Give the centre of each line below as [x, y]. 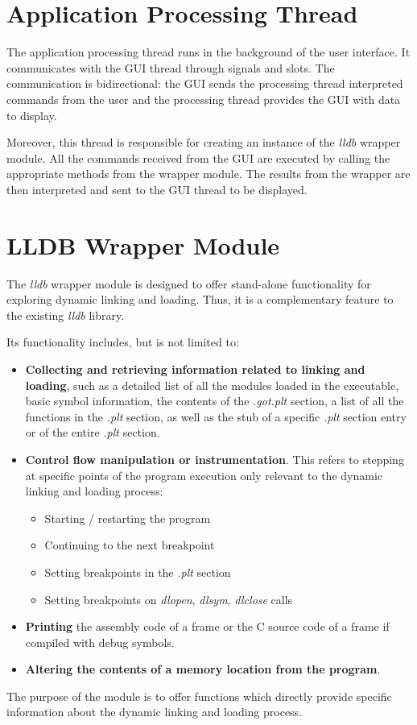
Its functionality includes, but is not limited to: [123, 342]
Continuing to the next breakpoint [130, 545]
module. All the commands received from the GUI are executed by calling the [198, 157]
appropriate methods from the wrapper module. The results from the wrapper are [208, 174]
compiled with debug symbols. [100, 642]
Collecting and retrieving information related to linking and [195, 369]
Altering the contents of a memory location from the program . [203, 669]
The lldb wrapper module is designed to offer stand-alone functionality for [189, 283]
